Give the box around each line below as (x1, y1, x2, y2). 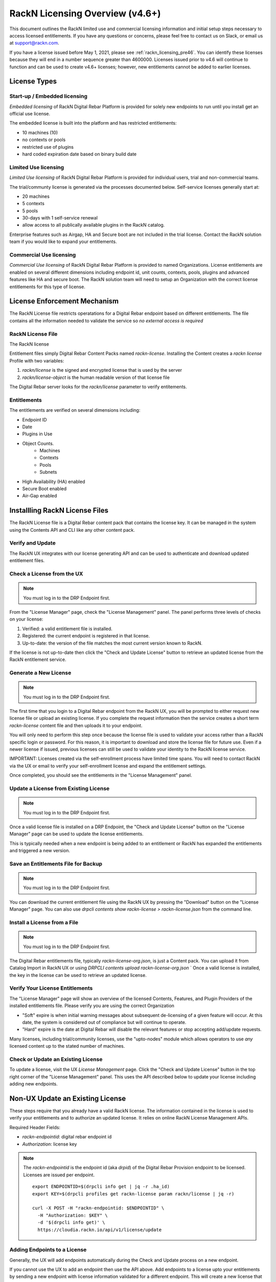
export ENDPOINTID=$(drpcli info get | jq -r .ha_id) (32, 1184, 170, 1190)
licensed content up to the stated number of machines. (9, 1043, 125, 1049)
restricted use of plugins (22, 144, 74, 150)
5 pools (22, 208, 38, 214)
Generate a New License (9, 669, 72, 676)
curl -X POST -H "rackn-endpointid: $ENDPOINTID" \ (32, 1205, 165, 1211)
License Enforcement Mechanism (9, 297, 119, 306)
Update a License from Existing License (9, 785, 110, 792)
